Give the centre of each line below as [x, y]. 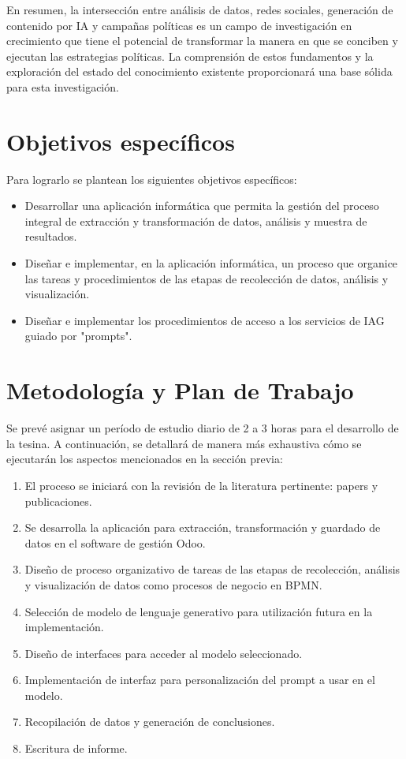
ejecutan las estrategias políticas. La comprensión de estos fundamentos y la [190, 56]
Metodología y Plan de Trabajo [180, 390]
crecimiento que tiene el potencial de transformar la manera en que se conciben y [202, 41]
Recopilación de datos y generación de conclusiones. [150, 722]
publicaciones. [58, 501]
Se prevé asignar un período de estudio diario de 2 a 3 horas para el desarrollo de [203, 428]
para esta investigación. [63, 86]
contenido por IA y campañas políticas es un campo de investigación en [179, 25]
